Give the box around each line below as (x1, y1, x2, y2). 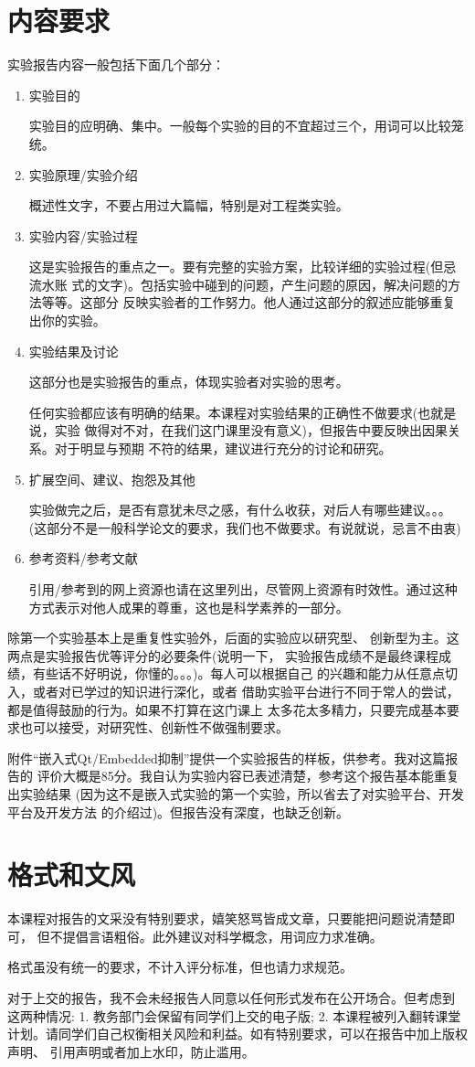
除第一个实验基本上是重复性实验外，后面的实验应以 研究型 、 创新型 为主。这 (7, 628, 459, 647)
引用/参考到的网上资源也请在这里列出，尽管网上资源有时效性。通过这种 (28, 580, 458, 598)
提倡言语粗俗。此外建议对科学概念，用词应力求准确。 (62, 926, 383, 945)
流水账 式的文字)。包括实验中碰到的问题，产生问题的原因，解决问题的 (28, 274, 448, 293)
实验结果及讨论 (28, 341, 119, 360)
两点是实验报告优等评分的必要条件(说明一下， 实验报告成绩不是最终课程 (7, 646, 439, 665)
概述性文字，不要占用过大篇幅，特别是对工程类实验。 (28, 196, 349, 215)
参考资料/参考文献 (28, 549, 138, 568)
